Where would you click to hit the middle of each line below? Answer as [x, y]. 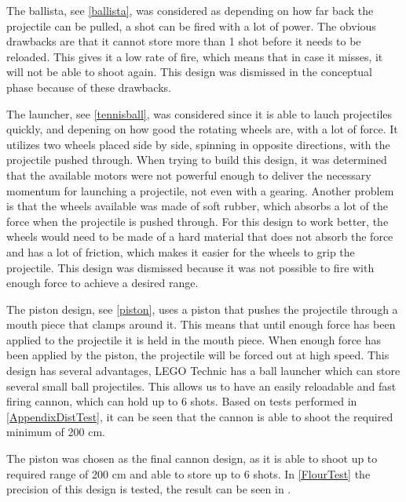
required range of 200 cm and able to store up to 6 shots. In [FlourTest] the [188, 473]
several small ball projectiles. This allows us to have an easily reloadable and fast [201, 386]
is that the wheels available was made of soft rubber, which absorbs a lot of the [197, 206]
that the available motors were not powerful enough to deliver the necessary [189, 175]
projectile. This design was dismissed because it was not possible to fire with [190, 267]
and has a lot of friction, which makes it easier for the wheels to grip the [181, 251]
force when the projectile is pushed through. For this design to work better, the [198, 221]
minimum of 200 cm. [56, 432]
